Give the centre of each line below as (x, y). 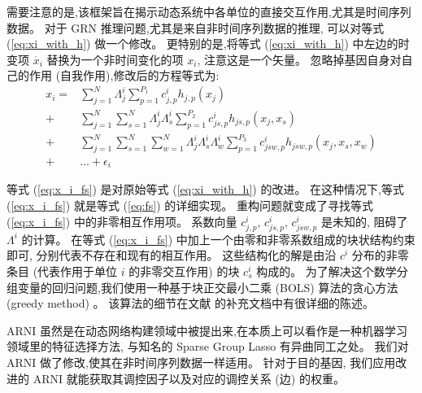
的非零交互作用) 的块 (184, 271)
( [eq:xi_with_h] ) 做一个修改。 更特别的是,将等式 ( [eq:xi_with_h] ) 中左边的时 (208, 44)
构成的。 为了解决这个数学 (326, 271)
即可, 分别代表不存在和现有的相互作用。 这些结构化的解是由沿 (172, 255)
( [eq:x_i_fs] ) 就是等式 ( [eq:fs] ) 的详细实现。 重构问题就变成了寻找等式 (190, 205)
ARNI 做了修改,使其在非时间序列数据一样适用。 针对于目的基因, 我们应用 (201, 362)
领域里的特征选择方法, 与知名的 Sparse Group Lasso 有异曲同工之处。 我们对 (208, 346)
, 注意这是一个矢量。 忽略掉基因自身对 (299, 59)
